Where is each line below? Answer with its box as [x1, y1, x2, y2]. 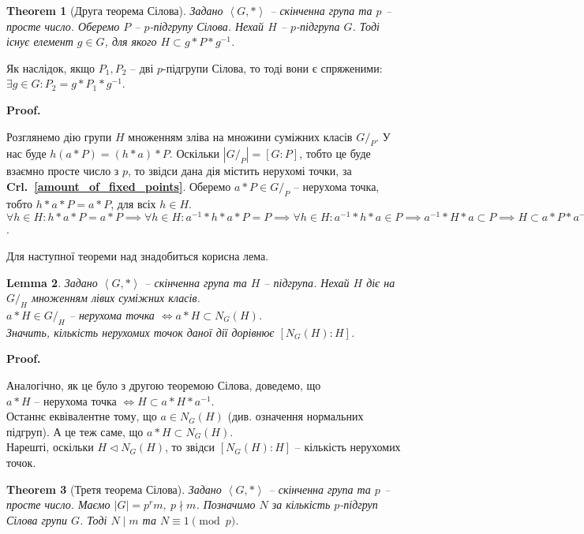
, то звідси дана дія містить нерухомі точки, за [128, 162, 352, 179]
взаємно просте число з [6, 162, 119, 179]
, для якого [104, 33, 157, 50]
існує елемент [6, 33, 73, 50]
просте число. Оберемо [6, 17, 120, 34]
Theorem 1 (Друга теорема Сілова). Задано [6, 2, 223, 18]
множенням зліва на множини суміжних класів [128, 128, 353, 144]
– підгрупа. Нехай [264, 274, 350, 290]
